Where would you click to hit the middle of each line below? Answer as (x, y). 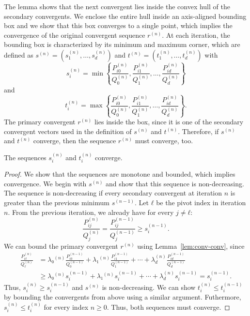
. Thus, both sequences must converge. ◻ (168, 307)
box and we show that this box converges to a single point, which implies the (118, 25)
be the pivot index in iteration (201, 203)
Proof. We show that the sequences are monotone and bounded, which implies (120, 174)
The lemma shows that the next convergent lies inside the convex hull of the (117, 6)
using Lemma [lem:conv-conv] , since (191, 246)
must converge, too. (164, 141)
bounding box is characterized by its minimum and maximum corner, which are (122, 44)
